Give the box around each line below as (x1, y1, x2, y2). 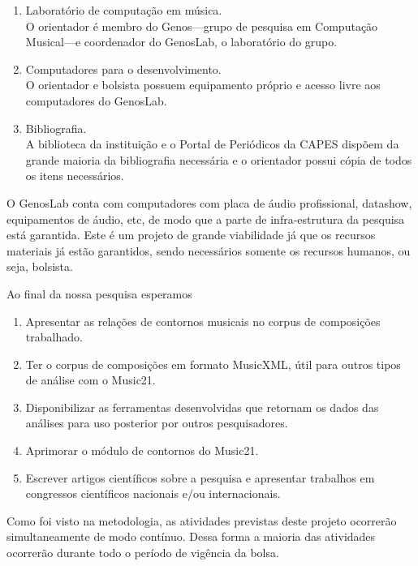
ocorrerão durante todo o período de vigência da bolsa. (6, 544, 279, 561)
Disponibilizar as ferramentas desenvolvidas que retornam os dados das (25, 398, 379, 415)
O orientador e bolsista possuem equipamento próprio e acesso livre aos (25, 76, 381, 93)
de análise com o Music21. (25, 371, 156, 388)
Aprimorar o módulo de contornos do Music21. (25, 442, 259, 459)
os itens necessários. (25, 167, 124, 184)
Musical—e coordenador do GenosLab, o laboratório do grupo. (25, 33, 338, 50)
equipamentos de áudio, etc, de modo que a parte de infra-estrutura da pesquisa (6, 210, 405, 227)
